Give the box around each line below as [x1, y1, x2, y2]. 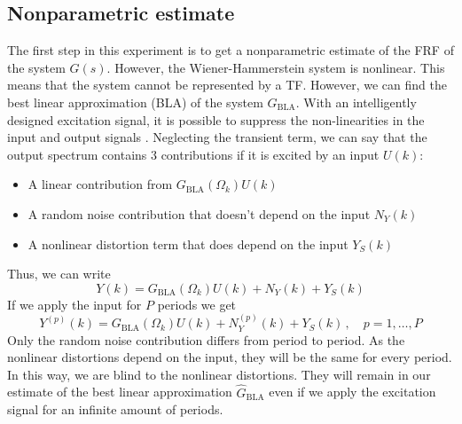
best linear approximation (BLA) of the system [7, 92, 263, 111]
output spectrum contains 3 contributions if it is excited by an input [7, 145, 380, 163]
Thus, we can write [7, 264, 111, 283]
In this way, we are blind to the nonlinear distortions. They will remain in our [7, 365, 431, 383]
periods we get [157, 294, 237, 313]
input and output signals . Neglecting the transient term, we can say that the [7, 128, 427, 146]
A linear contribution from [27, 175, 173, 193]
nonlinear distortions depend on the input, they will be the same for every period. [7, 348, 452, 366]
